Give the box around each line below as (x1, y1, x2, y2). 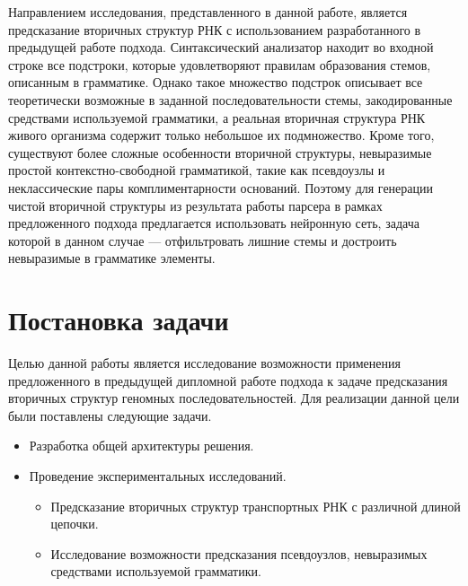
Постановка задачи (8, 302, 229, 338)
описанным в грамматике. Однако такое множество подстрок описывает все (8, 73, 423, 92)
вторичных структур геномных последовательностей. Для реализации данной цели (8, 389, 460, 407)
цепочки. (50, 514, 99, 533)
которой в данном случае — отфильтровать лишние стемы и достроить (8, 231, 397, 249)
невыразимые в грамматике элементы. (8, 249, 216, 267)
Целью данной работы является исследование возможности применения (8, 354, 401, 372)
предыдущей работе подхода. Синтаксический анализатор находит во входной (8, 38, 434, 57)
